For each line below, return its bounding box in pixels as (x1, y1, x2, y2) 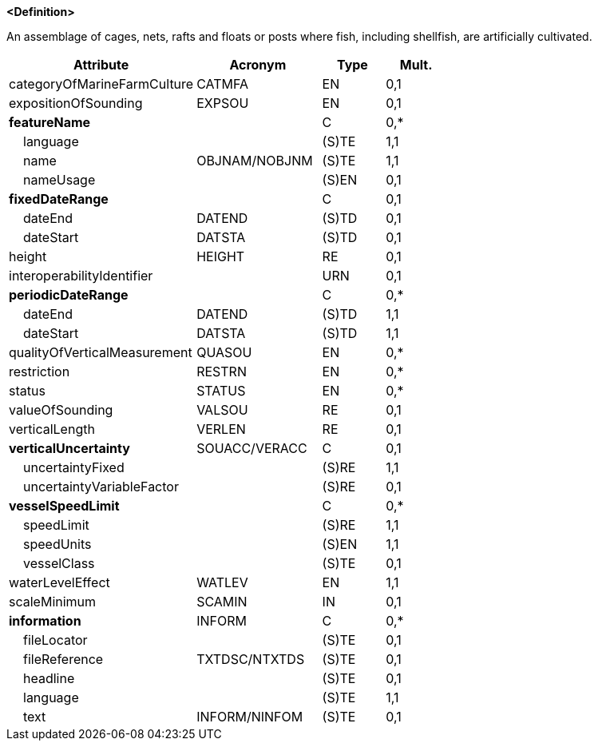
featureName (9, 114, 91, 130)
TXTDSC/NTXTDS (196, 651, 305, 667)
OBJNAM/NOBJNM (196, 153, 313, 169)
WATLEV (196, 574, 248, 590)
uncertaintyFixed (23, 459, 125, 475)
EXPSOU (196, 95, 249, 111)
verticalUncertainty (9, 440, 130, 456)
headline (23, 670, 75, 686)
